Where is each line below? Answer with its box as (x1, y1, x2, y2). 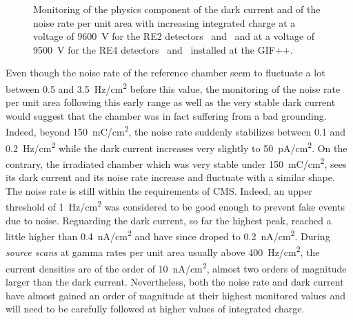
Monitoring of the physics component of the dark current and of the (33, 2, 321, 16)
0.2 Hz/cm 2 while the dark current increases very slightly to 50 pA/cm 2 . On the (6, 138, 347, 155)
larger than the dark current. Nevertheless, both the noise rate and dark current (6, 274, 344, 288)
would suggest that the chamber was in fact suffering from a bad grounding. (6, 108, 327, 122)
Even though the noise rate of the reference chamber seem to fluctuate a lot (6, 65, 325, 80)
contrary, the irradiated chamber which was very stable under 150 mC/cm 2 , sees (6, 154, 347, 171)
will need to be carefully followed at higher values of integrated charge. (6, 301, 305, 316)
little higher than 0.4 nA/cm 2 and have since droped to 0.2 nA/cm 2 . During (6, 227, 330, 243)
